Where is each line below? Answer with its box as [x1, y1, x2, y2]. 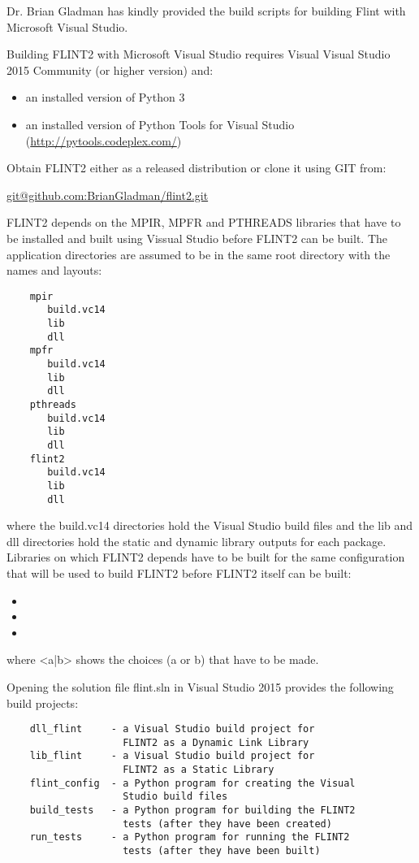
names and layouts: [6, 262, 102, 279]
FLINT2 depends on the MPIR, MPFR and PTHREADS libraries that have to [6, 214, 401, 231]
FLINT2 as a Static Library [123, 764, 274, 776]
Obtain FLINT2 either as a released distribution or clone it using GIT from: [6, 159, 387, 176]
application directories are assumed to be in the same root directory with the [6, 245, 391, 262]
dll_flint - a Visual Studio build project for [29, 723, 315, 735]
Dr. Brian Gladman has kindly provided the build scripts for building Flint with [6, 2, 406, 19]
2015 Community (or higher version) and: [6, 61, 214, 78]
